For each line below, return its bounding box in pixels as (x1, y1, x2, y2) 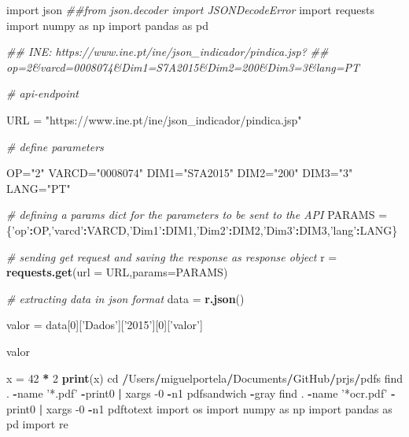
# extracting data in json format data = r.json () (6, 290, 245, 306)
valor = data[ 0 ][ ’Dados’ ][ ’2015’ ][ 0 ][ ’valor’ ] (6, 317, 203, 333)
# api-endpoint (6, 85, 79, 102)
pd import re (6, 416, 68, 432)
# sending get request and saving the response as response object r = (6, 248, 337, 265)
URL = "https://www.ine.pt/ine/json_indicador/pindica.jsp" (6, 111, 302, 128)
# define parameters (6, 138, 104, 154)
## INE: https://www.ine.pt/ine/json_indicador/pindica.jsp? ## (6, 43, 329, 60)
